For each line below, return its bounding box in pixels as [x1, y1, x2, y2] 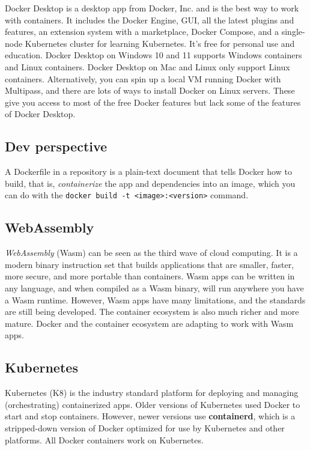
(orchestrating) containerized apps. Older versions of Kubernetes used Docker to [5, 398, 300, 410]
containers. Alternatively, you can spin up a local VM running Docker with [5, 72, 281, 85]
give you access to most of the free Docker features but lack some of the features [5, 96, 301, 108]
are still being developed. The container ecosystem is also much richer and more [5, 305, 299, 318]
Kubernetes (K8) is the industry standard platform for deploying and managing [5, 386, 299, 399]
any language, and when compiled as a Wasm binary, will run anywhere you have [5, 281, 304, 294]
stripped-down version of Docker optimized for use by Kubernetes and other [5, 421, 285, 434]
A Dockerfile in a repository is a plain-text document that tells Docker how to [5, 165, 292, 178]
